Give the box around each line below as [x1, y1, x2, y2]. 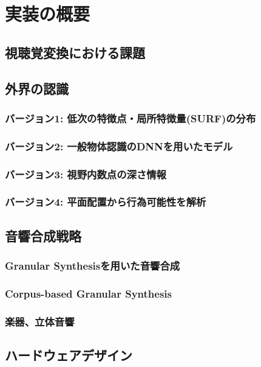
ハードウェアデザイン [5, 346, 132, 365]
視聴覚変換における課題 [5, 43, 145, 61]
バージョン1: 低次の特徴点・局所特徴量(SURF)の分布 [5, 110, 256, 125]
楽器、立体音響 [5, 313, 75, 329]
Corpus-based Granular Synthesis [5, 285, 172, 301]
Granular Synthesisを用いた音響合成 [5, 258, 180, 273]
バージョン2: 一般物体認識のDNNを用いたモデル [5, 138, 233, 153]
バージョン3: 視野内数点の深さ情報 [5, 166, 166, 181]
